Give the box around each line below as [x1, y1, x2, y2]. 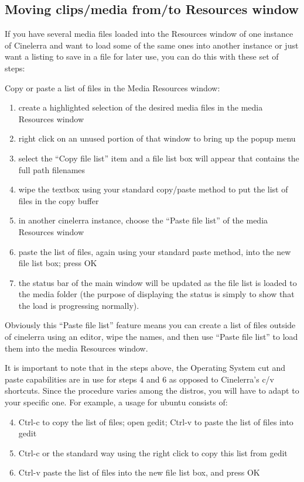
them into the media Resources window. [5, 342, 148, 354]
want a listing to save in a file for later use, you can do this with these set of [5, 50, 279, 63]
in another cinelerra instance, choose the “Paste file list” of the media [18, 214, 268, 226]
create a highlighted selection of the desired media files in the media [18, 101, 263, 113]
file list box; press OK [18, 257, 97, 269]
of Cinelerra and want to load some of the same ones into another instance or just [5, 39, 299, 51]
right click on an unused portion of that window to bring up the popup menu [18, 132, 296, 144]
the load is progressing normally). [18, 299, 139, 311]
